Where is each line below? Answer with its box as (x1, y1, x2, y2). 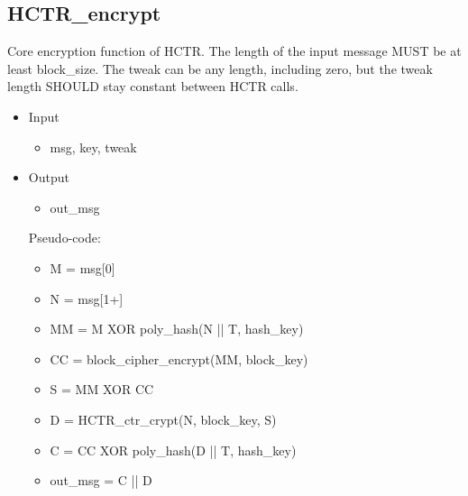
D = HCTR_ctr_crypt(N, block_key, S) (50, 409, 277, 428)
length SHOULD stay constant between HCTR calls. (7, 77, 298, 96)
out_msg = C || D (50, 471, 152, 490)
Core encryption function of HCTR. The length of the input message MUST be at (7, 41, 462, 60)
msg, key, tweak (50, 137, 137, 156)
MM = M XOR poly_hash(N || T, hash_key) (50, 319, 304, 338)
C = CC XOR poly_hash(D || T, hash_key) (50, 440, 297, 459)
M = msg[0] (50, 258, 115, 277)
